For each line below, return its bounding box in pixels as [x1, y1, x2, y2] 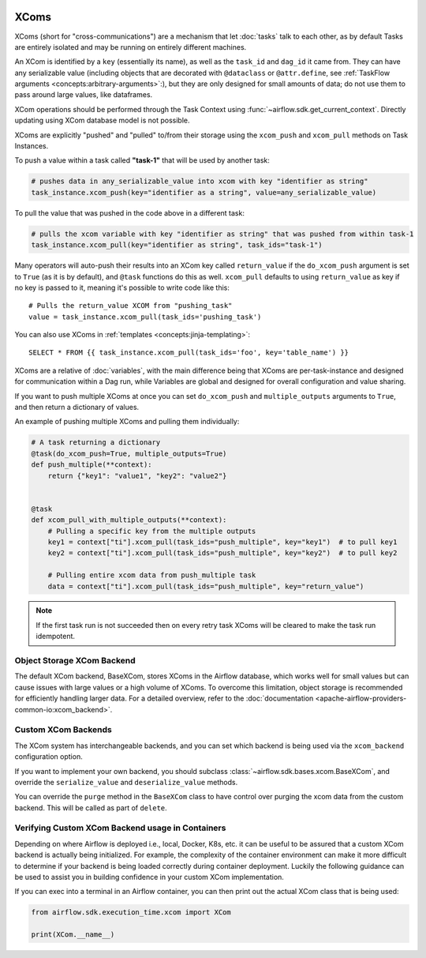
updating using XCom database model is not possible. [14, 115, 190, 126]
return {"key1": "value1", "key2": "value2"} [47, 471, 227, 480]
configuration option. [14, 752, 83, 761]
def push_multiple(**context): [31, 460, 153, 469]
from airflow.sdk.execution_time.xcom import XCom [31, 908, 232, 917]
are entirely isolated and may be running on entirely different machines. [14, 42, 247, 51]
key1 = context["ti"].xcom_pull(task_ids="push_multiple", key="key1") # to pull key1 [47, 537, 398, 547]
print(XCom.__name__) [31, 930, 115, 939]
